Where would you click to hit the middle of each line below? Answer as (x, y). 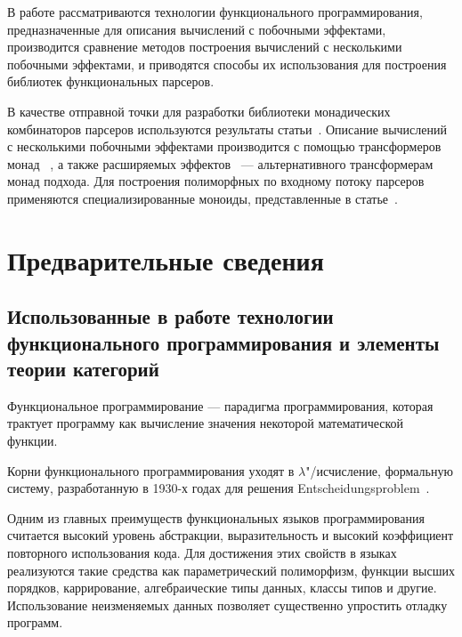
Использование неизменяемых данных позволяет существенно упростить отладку (227, 605)
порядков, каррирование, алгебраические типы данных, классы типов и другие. (222, 588)
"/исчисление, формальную (379, 470)
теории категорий (83, 369)
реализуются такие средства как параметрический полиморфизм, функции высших (231, 570)
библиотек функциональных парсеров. (111, 81)
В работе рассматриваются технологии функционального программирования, (215, 12)
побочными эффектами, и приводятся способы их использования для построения (227, 64)
